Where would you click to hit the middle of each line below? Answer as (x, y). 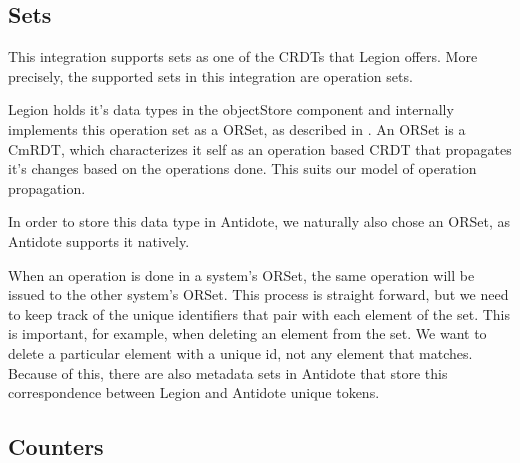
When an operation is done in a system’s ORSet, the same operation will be (241, 274)
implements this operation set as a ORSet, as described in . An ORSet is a (237, 128)
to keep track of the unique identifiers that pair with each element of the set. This (259, 313)
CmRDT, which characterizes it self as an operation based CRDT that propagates (260, 148)
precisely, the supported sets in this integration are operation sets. (210, 75)
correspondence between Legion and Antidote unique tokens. (194, 392)
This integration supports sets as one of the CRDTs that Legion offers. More (243, 56)
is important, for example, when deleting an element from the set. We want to (247, 333)
